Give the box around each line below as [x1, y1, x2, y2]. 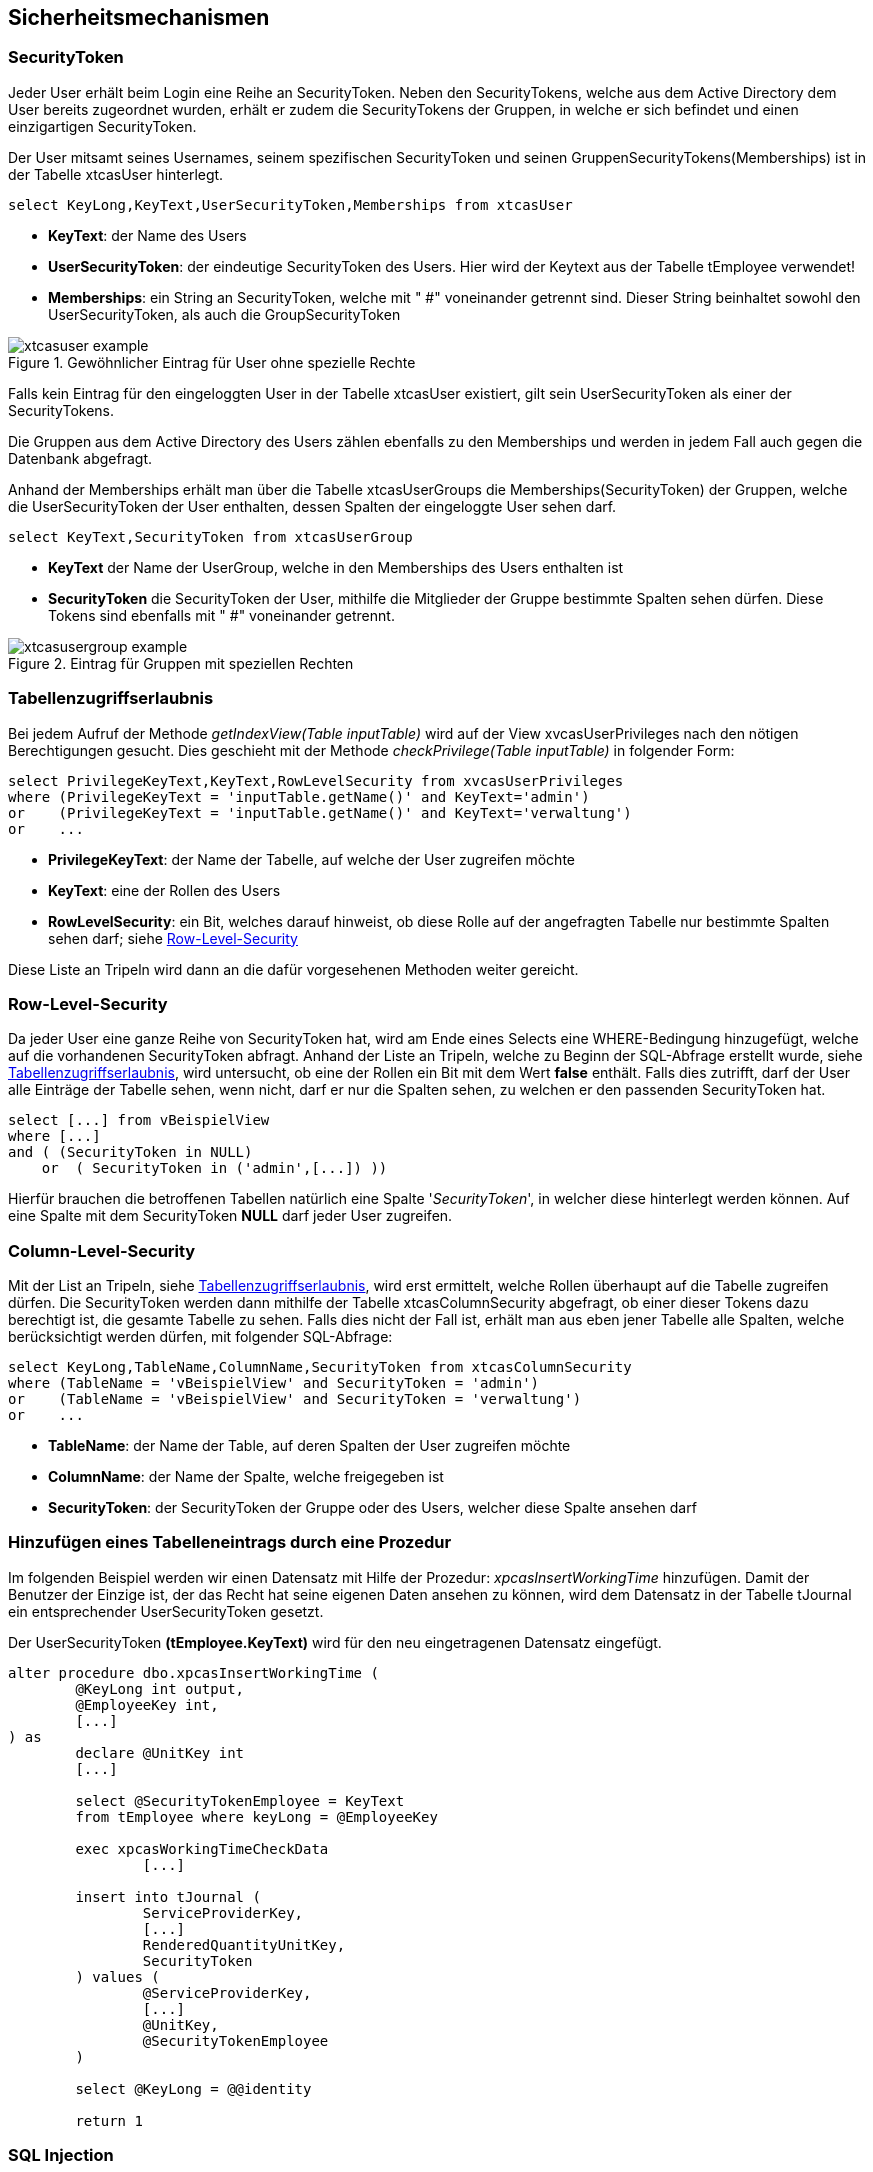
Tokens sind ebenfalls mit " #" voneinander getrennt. [48, 606, 395, 624]
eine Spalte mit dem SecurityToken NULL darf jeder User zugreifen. [8, 1207, 453, 1225]
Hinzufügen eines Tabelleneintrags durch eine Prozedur [8, 1532, 452, 1553]
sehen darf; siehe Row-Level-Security [48, 929, 298, 947]
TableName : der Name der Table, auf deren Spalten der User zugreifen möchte [48, 1437, 571, 1455]
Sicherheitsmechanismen [8, 5, 270, 30]
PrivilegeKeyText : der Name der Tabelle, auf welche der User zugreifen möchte [48, 850, 575, 868]
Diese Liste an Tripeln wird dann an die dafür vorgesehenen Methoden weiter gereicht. [8, 960, 579, 978]
